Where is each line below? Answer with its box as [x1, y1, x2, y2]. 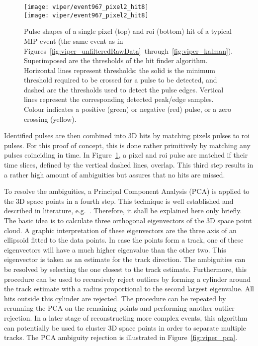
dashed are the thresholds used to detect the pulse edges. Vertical [24, 84, 224, 94]
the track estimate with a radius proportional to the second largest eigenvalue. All [4, 283, 254, 294]
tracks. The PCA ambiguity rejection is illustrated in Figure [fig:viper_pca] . [4, 332, 238, 343]
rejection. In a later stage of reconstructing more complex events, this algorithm [4, 312, 248, 323]
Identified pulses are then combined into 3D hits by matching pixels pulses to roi [4, 130, 250, 141]
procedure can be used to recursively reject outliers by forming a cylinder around [4, 273, 251, 284]
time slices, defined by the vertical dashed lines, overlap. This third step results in [4, 160, 254, 170]
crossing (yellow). [24, 113, 77, 124]
